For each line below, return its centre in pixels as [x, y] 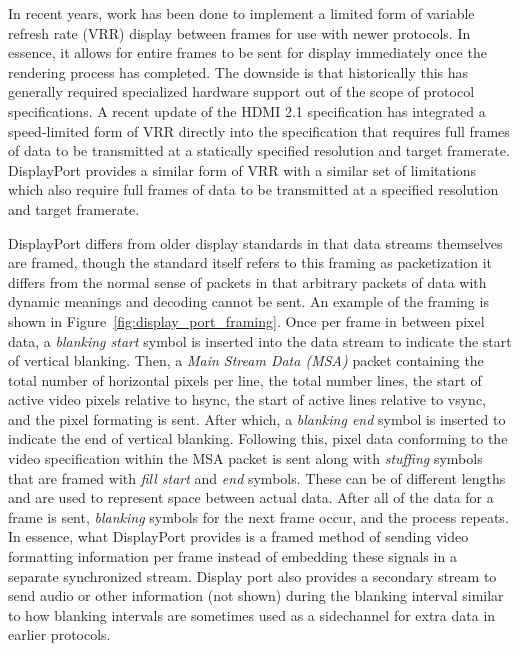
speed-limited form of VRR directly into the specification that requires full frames [259, 130]
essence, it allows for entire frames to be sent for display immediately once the [247, 52]
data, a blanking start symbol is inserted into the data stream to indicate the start [260, 340]
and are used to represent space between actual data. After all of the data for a [251, 497]
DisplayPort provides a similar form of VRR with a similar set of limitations [242, 169]
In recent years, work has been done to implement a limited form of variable [241, 13]
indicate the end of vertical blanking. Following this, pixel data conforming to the [258, 438]
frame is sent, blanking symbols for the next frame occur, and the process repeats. [258, 516]
